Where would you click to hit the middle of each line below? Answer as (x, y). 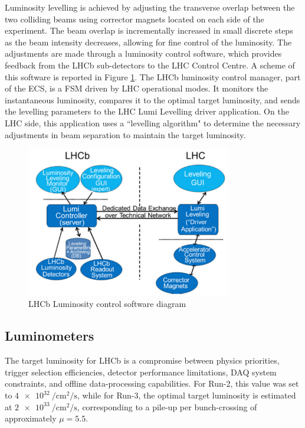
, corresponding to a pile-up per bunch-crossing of (167, 406)
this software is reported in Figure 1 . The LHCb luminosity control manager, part (153, 76)
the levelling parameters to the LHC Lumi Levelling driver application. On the (147, 111)
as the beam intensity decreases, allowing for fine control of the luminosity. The (148, 42)
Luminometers (50, 336)
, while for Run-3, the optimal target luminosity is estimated (186, 395)
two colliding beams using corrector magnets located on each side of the (135, 19)
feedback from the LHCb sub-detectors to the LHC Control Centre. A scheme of (150, 65)
